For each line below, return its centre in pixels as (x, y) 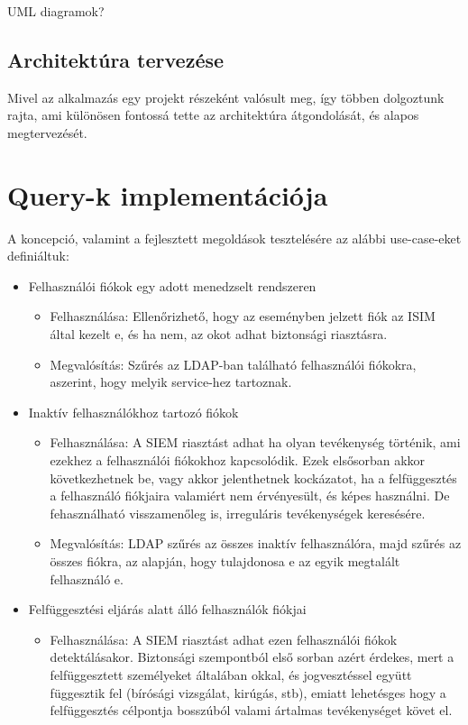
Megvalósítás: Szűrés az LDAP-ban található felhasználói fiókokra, (233, 364)
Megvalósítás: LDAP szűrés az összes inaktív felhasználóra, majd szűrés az (256, 543)
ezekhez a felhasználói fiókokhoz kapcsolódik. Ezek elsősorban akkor (238, 460)
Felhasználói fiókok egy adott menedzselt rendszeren (172, 285)
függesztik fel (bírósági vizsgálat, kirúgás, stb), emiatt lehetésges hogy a (248, 692)
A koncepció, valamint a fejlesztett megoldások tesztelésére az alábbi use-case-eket (234, 238)
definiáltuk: (38, 256)
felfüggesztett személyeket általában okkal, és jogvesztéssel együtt (231, 674)
